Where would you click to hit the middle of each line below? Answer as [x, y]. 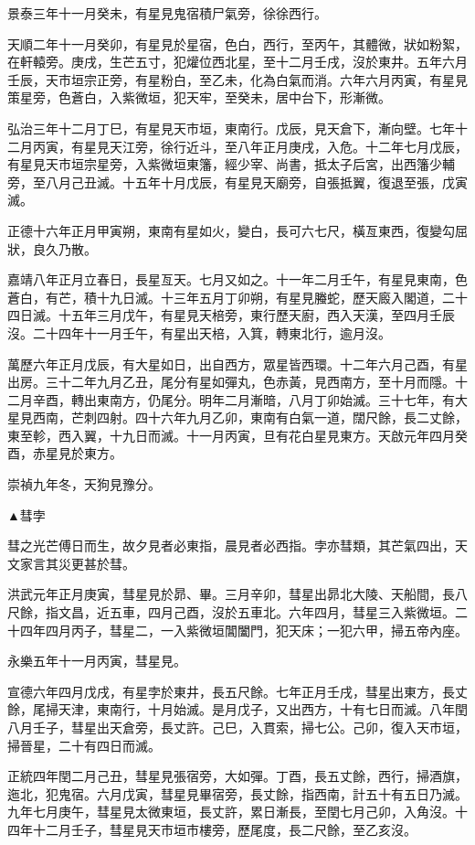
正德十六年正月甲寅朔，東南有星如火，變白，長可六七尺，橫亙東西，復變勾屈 [237, 230]
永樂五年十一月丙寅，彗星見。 [97, 661]
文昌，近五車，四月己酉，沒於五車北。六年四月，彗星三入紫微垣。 [256, 612]
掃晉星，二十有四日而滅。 [84, 745]
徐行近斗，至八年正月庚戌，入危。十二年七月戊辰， [314, 146]
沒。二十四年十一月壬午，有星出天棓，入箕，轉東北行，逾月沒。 [199, 332]
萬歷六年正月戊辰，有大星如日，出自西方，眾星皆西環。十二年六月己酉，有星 [237, 364]
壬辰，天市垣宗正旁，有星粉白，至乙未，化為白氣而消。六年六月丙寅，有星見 [237, 79]
